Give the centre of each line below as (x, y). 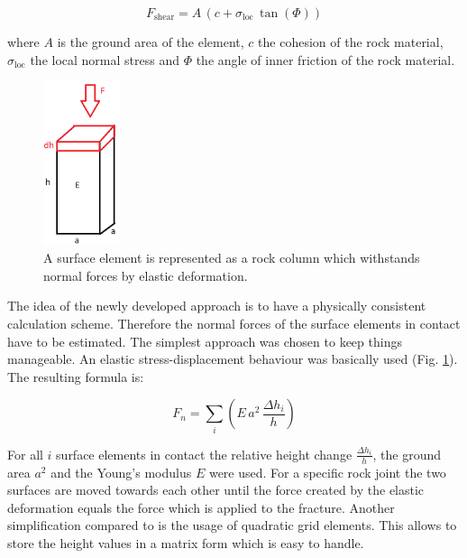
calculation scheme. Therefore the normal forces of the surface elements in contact (234, 324)
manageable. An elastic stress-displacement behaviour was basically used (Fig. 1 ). (233, 359)
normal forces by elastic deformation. (146, 275)
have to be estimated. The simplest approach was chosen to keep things (205, 341)
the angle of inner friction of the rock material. (325, 59)
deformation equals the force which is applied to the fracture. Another (201, 507)
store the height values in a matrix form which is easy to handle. (186, 542)
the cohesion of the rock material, (351, 42)
